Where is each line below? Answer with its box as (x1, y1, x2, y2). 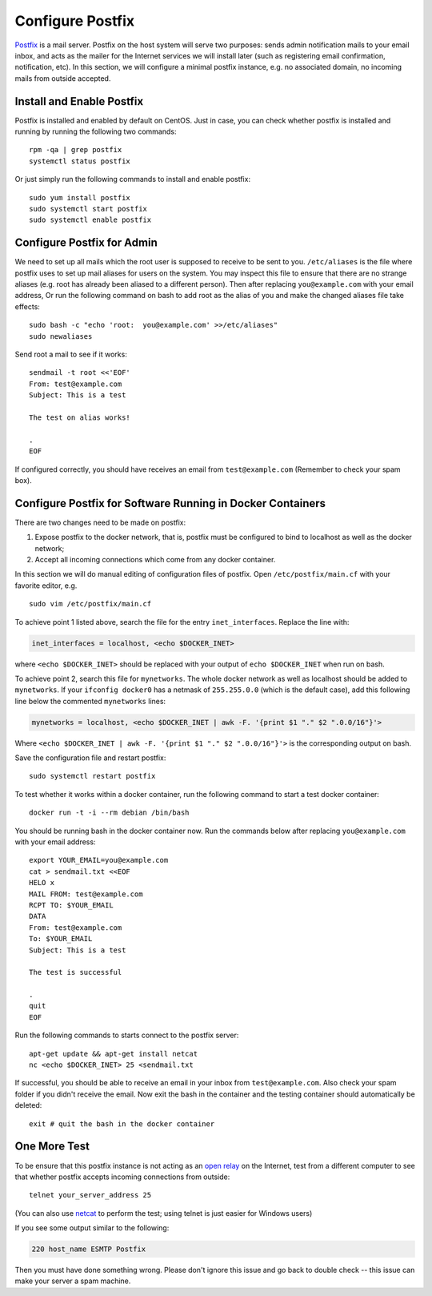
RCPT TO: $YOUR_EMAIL (29, 900, 114, 909)
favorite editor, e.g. (14, 581, 78, 590)
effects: (14, 301, 40, 312)
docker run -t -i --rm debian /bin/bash (29, 808, 190, 817)
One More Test (14, 1140, 90, 1153)
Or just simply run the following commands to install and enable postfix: (14, 175, 251, 184)
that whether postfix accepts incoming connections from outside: (14, 1172, 230, 1181)
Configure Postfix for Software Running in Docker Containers (14, 497, 326, 510)
